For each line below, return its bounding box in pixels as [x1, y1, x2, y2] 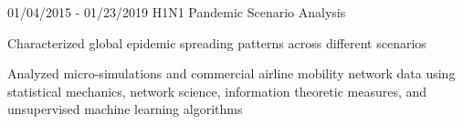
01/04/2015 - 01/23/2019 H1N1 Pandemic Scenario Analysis [7, 3, 346, 21]
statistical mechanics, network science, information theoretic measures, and [7, 81, 427, 100]
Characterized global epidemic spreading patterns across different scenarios [7, 33, 426, 52]
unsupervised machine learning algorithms [7, 99, 243, 119]
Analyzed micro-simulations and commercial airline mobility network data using [7, 64, 456, 83]
